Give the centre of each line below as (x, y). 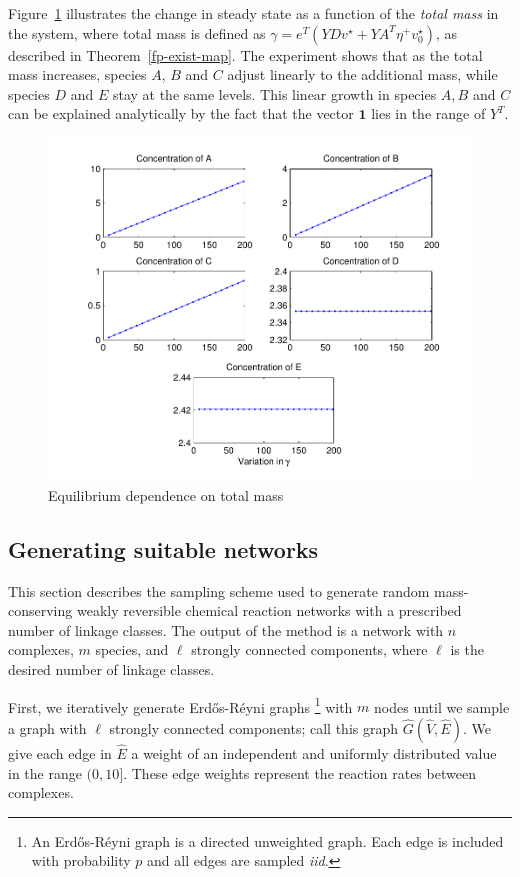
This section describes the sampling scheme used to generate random (219, 590)
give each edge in (60, 753)
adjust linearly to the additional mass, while (362, 74)
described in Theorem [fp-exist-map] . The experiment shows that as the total (245, 54)
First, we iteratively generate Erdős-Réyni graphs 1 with (180, 705)
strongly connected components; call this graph (254, 727)
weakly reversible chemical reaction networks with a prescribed (269, 610)
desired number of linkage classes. (111, 668)
